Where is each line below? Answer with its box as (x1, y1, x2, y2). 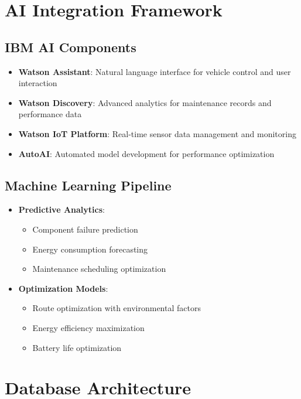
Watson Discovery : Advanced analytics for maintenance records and (18, 96, 272, 108)
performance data (18, 108, 82, 120)
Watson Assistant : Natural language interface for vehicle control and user (18, 65, 291, 77)
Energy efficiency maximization (32, 321, 145, 333)
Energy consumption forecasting (32, 243, 148, 255)
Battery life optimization (32, 341, 122, 353)
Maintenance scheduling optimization (32, 262, 166, 275)
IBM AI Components (5, 37, 136, 56)
